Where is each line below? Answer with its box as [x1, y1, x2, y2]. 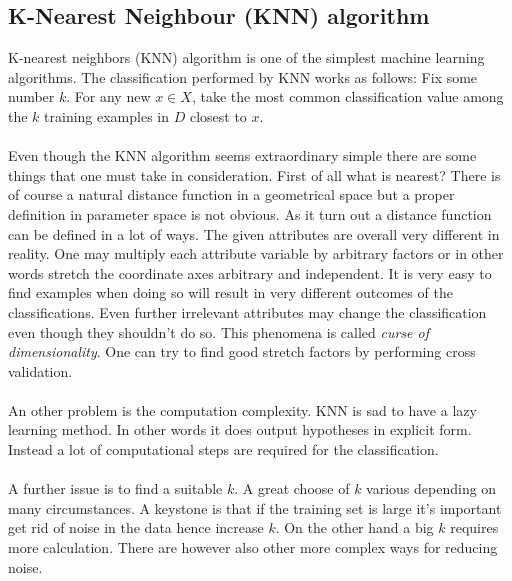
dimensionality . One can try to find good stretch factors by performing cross [8, 341, 476, 362]
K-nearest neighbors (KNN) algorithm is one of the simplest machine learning [8, 47, 485, 68]
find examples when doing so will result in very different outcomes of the [8, 282, 453, 303]
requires [450, 517, 499, 538]
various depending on [366, 478, 497, 499]
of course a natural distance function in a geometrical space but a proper [8, 184, 455, 205]
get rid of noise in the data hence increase [8, 517, 264, 538]
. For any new [66, 86, 151, 107]
